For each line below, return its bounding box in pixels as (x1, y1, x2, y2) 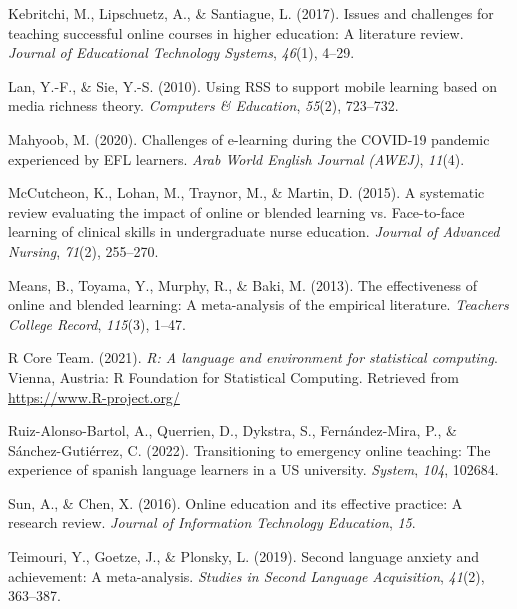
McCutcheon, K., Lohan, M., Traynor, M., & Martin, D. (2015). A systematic (8, 182, 485, 203)
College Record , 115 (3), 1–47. (8, 313, 186, 334)
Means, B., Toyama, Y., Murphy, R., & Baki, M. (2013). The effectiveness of (8, 274, 478, 295)
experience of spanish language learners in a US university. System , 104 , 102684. (8, 459, 499, 480)
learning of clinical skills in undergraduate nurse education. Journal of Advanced (8, 221, 500, 242)
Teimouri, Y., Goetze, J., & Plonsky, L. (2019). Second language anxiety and (8, 546, 480, 567)
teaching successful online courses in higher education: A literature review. (8, 22, 464, 43)
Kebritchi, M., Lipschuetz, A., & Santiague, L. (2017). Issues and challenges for (8, 3, 494, 23)
